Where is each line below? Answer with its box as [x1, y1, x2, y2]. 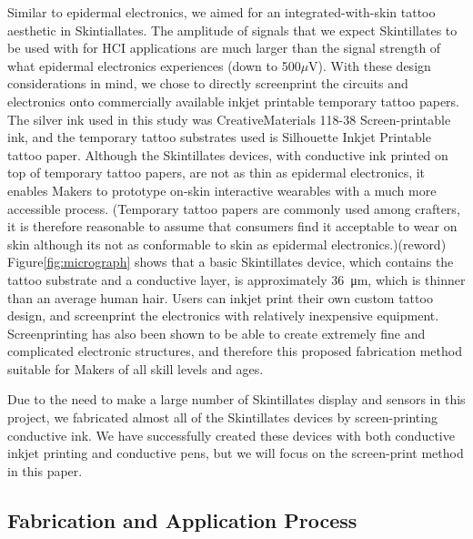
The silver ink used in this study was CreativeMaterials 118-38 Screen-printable [7, 109, 451, 128]
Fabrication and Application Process [7, 505, 357, 534]
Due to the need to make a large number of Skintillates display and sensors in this [7, 390, 466, 409]
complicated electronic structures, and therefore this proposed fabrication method [7, 341, 462, 361]
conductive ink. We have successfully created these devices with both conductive [7, 425, 455, 444]
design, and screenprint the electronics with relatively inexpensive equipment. [7, 306, 439, 325]
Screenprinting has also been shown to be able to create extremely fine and [7, 323, 426, 342]
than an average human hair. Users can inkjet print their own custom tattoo [7, 288, 433, 307]
